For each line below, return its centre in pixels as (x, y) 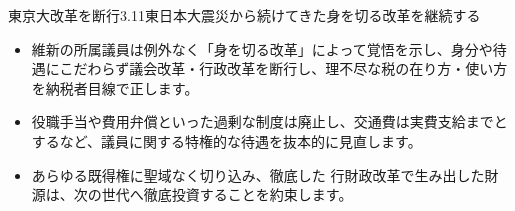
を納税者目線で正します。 (115, 87)
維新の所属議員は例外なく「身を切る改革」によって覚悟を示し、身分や (262, 48)
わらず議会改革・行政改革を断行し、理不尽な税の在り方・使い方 (297, 68)
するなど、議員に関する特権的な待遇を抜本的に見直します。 (226, 140)
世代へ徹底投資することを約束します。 (227, 194)
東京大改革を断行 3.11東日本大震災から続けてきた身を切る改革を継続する (244, 15)
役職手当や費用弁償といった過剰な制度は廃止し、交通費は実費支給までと (269, 121)
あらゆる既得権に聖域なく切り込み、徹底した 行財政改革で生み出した (258, 174)
